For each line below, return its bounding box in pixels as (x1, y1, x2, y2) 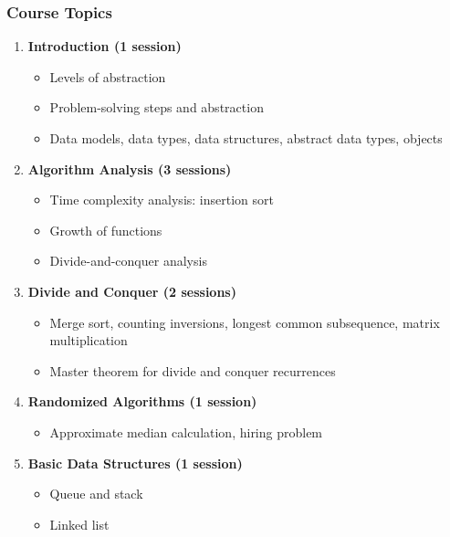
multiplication (49, 331, 128, 350)
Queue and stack (49, 484, 143, 503)
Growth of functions (49, 220, 162, 239)
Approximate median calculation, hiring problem (49, 422, 323, 441)
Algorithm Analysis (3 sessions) (27, 159, 232, 178)
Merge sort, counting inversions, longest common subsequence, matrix (49, 312, 440, 332)
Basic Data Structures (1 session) (27, 453, 243, 472)
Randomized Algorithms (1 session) (27, 392, 257, 411)
